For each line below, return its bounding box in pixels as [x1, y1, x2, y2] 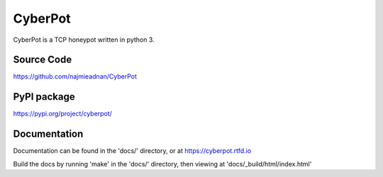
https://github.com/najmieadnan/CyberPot [13, 72, 138, 81]
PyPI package [13, 91, 75, 103]
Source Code [13, 54, 72, 66]
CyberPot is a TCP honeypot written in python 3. [13, 35, 155, 44]
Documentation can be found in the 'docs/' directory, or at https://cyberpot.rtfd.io [13, 147, 252, 155]
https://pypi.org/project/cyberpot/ [13, 110, 113, 118]
